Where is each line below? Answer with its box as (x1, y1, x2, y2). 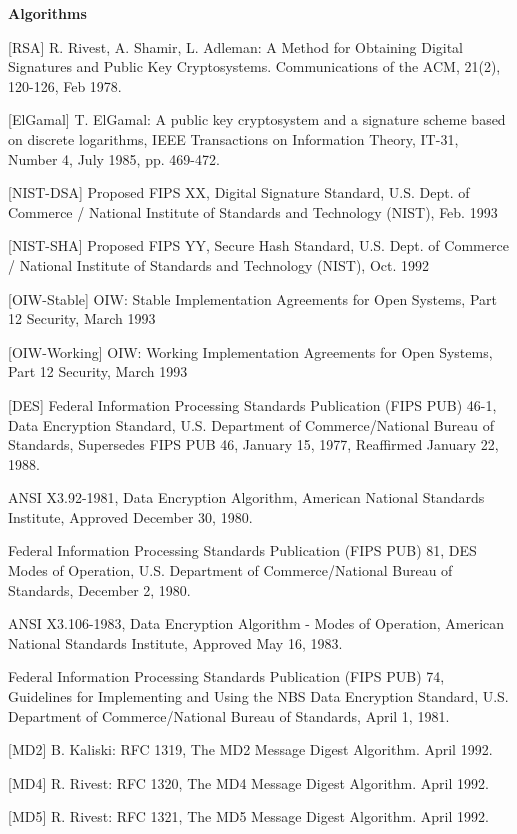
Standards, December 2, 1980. (8, 579, 191, 600)
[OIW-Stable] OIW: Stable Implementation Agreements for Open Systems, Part (8, 288, 497, 309)
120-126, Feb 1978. (8, 75, 122, 96)
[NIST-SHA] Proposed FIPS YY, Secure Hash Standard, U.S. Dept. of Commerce (8, 235, 509, 256)
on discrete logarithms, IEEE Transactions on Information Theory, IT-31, (8, 128, 459, 149)
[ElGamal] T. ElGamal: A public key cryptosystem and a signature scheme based (8, 109, 506, 130)
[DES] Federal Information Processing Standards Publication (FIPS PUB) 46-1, (8, 394, 497, 415)
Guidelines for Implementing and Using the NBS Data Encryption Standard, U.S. (8, 686, 509, 707)
